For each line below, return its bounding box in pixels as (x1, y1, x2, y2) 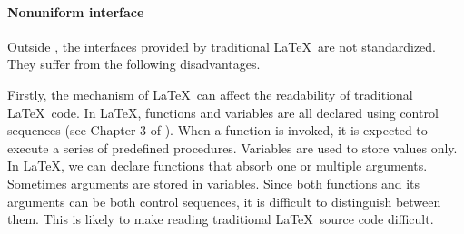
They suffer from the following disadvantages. (7, 54, 261, 73)
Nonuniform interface (7, 2, 144, 21)
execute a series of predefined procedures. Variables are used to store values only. (7, 138, 458, 157)
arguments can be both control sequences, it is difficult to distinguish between (7, 191, 441, 210)
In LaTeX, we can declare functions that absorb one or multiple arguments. (7, 156, 428, 175)
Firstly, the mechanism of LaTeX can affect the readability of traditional (7, 84, 413, 103)
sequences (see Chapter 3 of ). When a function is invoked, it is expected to (7, 121, 428, 140)
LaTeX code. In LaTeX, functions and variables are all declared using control (7, 102, 439, 122)
